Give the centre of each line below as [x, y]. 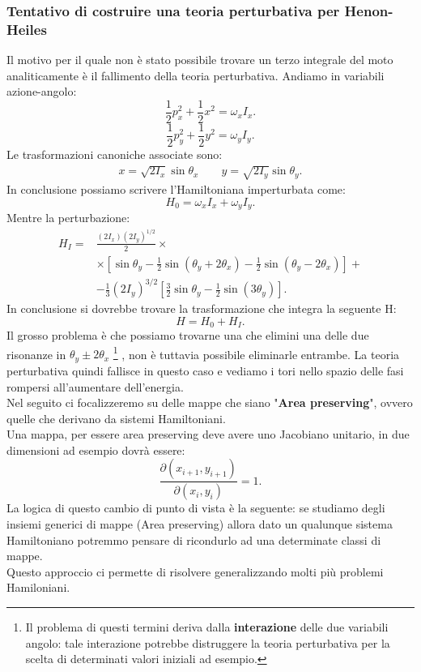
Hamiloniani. [38, 587]
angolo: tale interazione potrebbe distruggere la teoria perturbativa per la [208, 642]
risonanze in [36, 354]
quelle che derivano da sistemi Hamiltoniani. [116, 418]
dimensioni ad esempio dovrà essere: [96, 449]
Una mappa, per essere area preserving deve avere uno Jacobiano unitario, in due [208, 434]
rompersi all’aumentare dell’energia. [95, 386]
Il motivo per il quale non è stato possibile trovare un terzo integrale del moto [200, 60]
